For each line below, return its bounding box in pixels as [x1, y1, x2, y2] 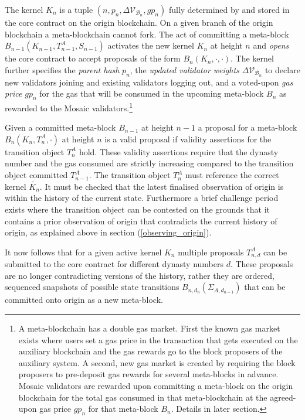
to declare [265, 63, 300, 76]
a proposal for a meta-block [198, 121, 297, 134]
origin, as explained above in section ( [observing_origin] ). [5, 226, 212, 238]
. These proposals [230, 258, 293, 270]
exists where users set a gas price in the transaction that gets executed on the [18, 333, 298, 346]
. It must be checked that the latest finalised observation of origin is [39, 180, 284, 192]
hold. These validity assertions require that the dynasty [79, 145, 279, 158]
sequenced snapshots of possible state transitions [5, 281, 179, 293]
